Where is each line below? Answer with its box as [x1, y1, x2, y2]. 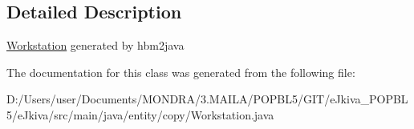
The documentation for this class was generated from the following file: [6, 63, 355, 80]
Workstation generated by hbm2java [6, 37, 185, 54]
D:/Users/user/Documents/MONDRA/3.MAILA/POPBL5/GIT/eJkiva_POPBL [6, 91, 408, 107]
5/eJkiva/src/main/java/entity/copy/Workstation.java [6, 106, 274, 123]
